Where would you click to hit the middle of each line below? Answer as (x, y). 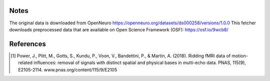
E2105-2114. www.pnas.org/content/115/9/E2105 (68, 70)
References (27, 44)
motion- (240, 56)
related (25, 63)
